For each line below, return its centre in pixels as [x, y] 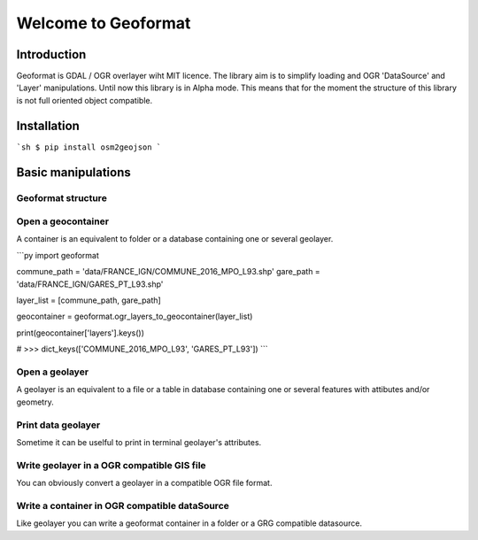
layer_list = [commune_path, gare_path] [89, 300]
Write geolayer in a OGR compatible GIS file [112, 465]
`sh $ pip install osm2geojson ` [89, 147]
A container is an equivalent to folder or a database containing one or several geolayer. [175, 239]
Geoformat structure [62, 197]
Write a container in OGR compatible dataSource [123, 505]
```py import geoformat [58, 255]
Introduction [51, 54]
